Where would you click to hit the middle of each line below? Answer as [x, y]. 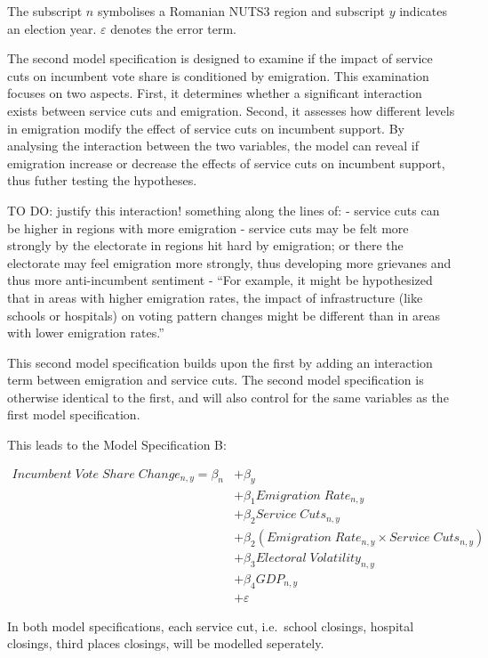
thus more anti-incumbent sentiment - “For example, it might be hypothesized [220, 280]
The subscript [45, 11]
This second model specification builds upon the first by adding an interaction [220, 362]
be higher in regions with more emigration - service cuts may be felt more [208, 227]
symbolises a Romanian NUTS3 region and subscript [241, 11]
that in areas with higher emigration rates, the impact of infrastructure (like [215, 297]
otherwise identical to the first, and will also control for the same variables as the [228, 397]
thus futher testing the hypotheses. [102, 180]
